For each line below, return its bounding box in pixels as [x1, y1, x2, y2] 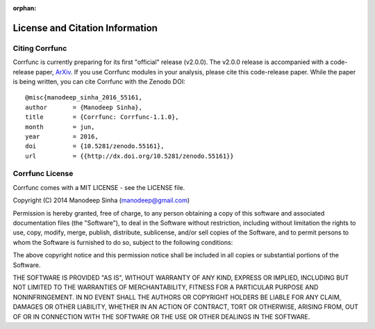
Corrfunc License [12, 169, 74, 179]
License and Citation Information [12, 22, 158, 34]
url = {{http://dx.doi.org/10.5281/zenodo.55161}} [25, 152, 234, 160]
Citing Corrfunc [12, 43, 67, 53]
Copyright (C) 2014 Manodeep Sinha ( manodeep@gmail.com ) [12, 196, 190, 204]
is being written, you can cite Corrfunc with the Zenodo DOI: [12, 77, 185, 86]
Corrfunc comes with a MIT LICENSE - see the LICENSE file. [12, 183, 185, 191]
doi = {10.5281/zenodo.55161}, [25, 143, 165, 150]
